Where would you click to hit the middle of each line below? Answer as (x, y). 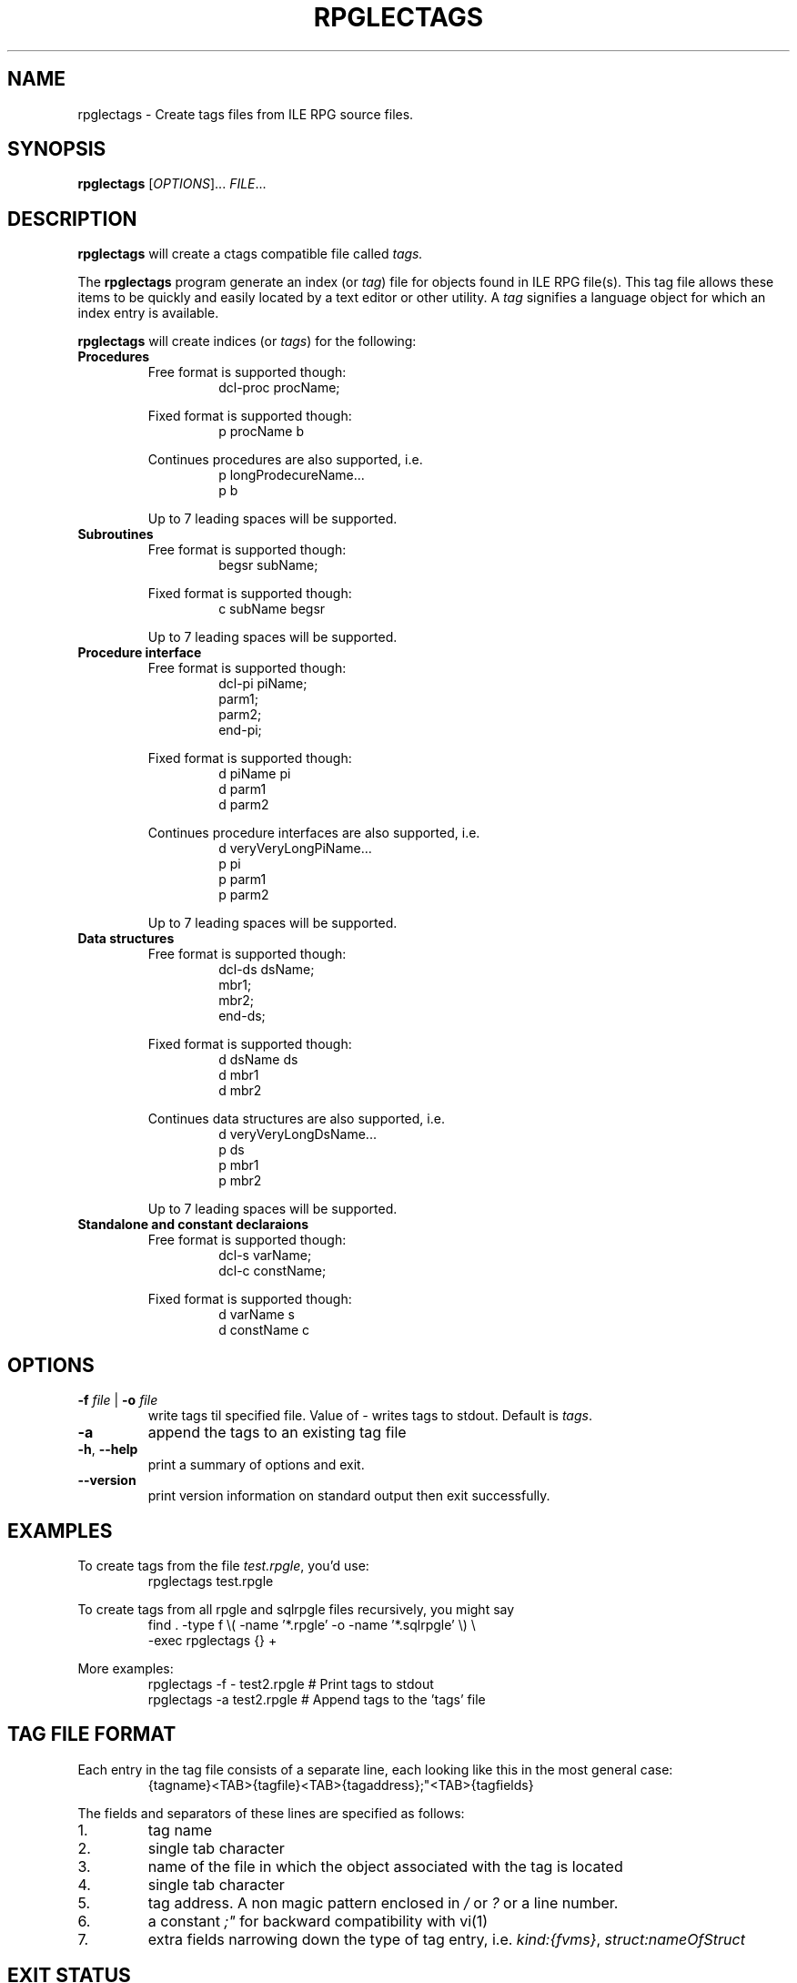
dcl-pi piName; (263, 684)
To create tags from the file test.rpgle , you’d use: (223, 1565)
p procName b (262, 432)
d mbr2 (240, 1091)
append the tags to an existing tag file (277, 1433)
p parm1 (242, 880)
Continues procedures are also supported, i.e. (285, 460)
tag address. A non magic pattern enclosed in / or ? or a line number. (383, 1902)
